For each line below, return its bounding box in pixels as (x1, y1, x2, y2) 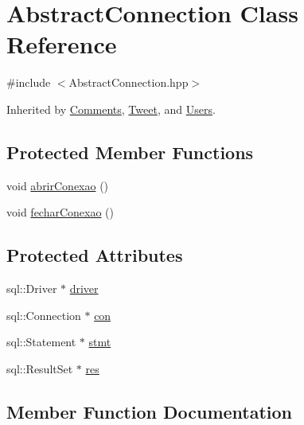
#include (6, 74, 51, 91)
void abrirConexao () (6, 177, 109, 193)
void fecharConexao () (6, 204, 115, 220)
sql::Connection (6, 306, 81, 323)
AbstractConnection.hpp (68, 74, 189, 91)
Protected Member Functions (6, 139, 254, 164)
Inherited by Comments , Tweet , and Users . (6, 100, 216, 117)
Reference (6, 28, 117, 60)
